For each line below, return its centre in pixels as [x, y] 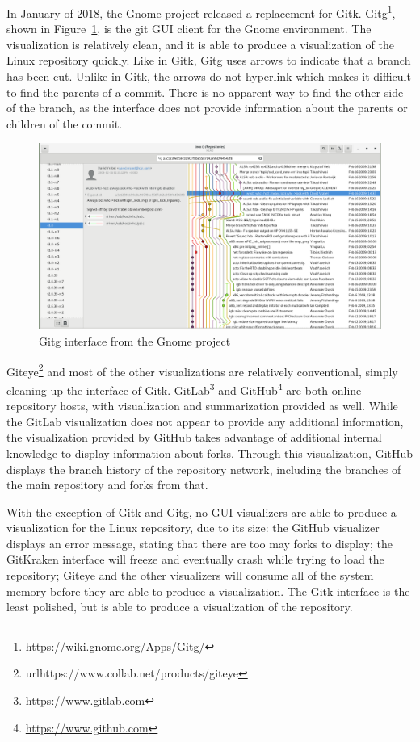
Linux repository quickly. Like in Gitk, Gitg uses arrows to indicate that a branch [209, 60]
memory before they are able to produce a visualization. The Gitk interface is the [208, 591]
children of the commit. [65, 123]
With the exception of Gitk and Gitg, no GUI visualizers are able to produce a [202, 511]
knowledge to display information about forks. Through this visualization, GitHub [210, 453]
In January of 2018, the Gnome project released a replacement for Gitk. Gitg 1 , [201, 12]
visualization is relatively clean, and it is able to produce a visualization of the [200, 44]
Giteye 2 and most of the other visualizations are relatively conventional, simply [202, 370]
